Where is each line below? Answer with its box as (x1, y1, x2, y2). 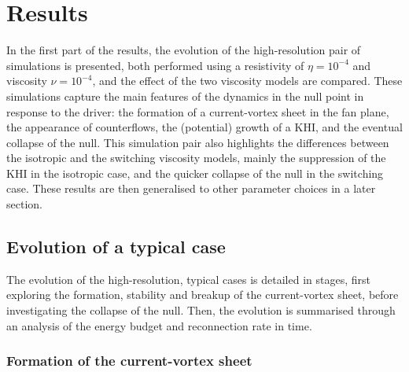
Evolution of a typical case (6, 234, 226, 259)
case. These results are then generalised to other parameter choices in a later (6, 180, 376, 197)
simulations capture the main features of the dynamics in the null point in (6, 87, 364, 104)
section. (6, 196, 42, 212)
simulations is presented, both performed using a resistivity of (6, 57, 304, 73)
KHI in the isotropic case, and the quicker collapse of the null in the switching (6, 164, 384, 181)
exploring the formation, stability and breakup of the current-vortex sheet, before (6, 286, 399, 303)
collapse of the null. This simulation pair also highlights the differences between (6, 134, 389, 150)
